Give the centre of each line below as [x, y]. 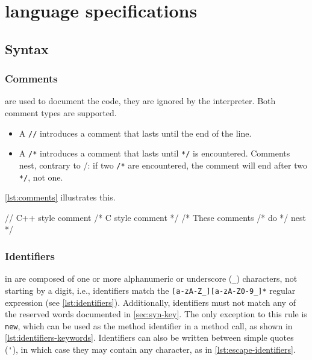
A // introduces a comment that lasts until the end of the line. [135, 133]
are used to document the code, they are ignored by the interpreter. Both [140, 101]
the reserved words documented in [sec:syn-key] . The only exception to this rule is [156, 314]
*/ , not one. [41, 177]
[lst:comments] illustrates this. [60, 197]
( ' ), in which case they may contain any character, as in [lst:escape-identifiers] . [150, 349]
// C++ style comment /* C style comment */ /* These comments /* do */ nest [155, 217]
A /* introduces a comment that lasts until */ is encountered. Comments [154, 153]
